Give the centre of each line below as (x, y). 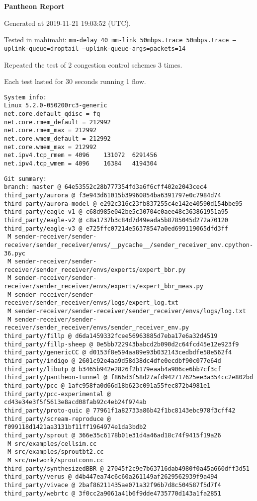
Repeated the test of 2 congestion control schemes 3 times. (93, 64)
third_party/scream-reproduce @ (57, 419)
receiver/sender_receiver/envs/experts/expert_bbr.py (95, 270)
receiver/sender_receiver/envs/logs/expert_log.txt (91, 303)
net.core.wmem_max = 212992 (50, 147)
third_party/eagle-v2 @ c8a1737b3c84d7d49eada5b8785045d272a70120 (116, 220)
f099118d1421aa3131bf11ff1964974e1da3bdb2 (75, 427)
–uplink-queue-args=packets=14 (134, 48)
